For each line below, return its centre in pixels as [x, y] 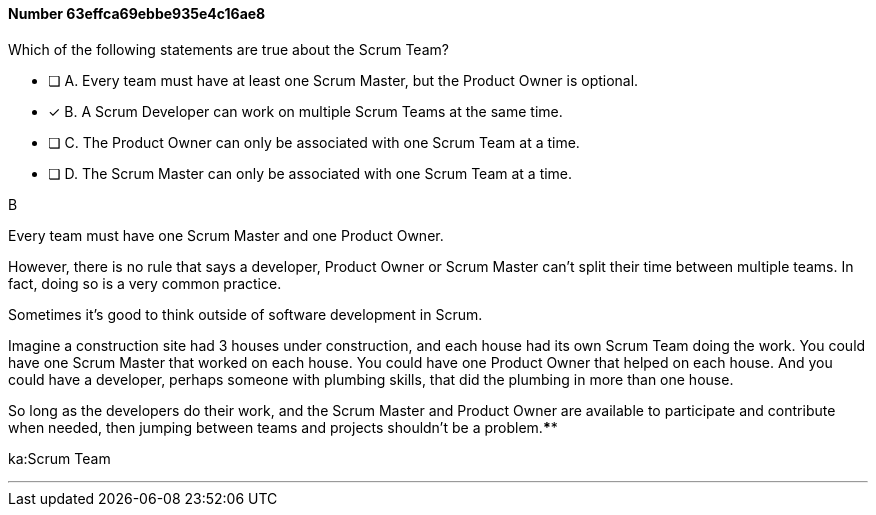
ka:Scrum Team [59, 458]
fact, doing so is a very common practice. [145, 283]
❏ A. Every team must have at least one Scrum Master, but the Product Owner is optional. [343, 80]
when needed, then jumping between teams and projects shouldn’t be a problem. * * [283, 427]
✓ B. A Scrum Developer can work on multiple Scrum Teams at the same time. [305, 111]
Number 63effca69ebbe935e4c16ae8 [137, 13]
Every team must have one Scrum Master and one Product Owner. [226, 235]
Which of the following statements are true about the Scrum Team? [228, 49]
